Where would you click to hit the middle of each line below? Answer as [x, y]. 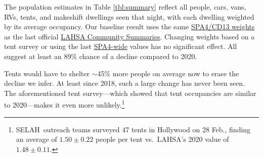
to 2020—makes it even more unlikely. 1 [64, 104]
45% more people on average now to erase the [168, 73]
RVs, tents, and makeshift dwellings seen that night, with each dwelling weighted [129, 16]
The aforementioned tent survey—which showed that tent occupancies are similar [130, 93]
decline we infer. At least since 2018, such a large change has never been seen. [125, 83]
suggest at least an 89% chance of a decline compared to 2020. [101, 56]
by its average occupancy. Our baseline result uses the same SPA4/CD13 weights [129, 27]
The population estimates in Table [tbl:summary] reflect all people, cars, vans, [125, 7]
